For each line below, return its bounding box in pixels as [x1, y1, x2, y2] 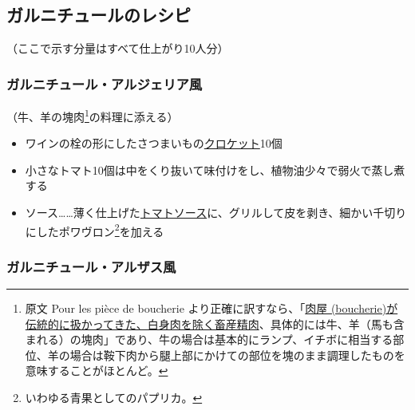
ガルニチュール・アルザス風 [6, 256, 176, 276]
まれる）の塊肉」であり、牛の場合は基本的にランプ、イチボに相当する [25, 331, 393, 348]
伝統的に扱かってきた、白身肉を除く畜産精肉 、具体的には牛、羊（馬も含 [25, 315, 405, 332]
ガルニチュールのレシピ [6, 2, 191, 27]
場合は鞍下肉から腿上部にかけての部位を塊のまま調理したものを [69, 346, 405, 363]
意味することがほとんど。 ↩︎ [25, 362, 168, 379]
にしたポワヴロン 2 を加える [25, 220, 164, 239]
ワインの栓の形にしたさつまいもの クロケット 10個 [25, 135, 283, 152]
